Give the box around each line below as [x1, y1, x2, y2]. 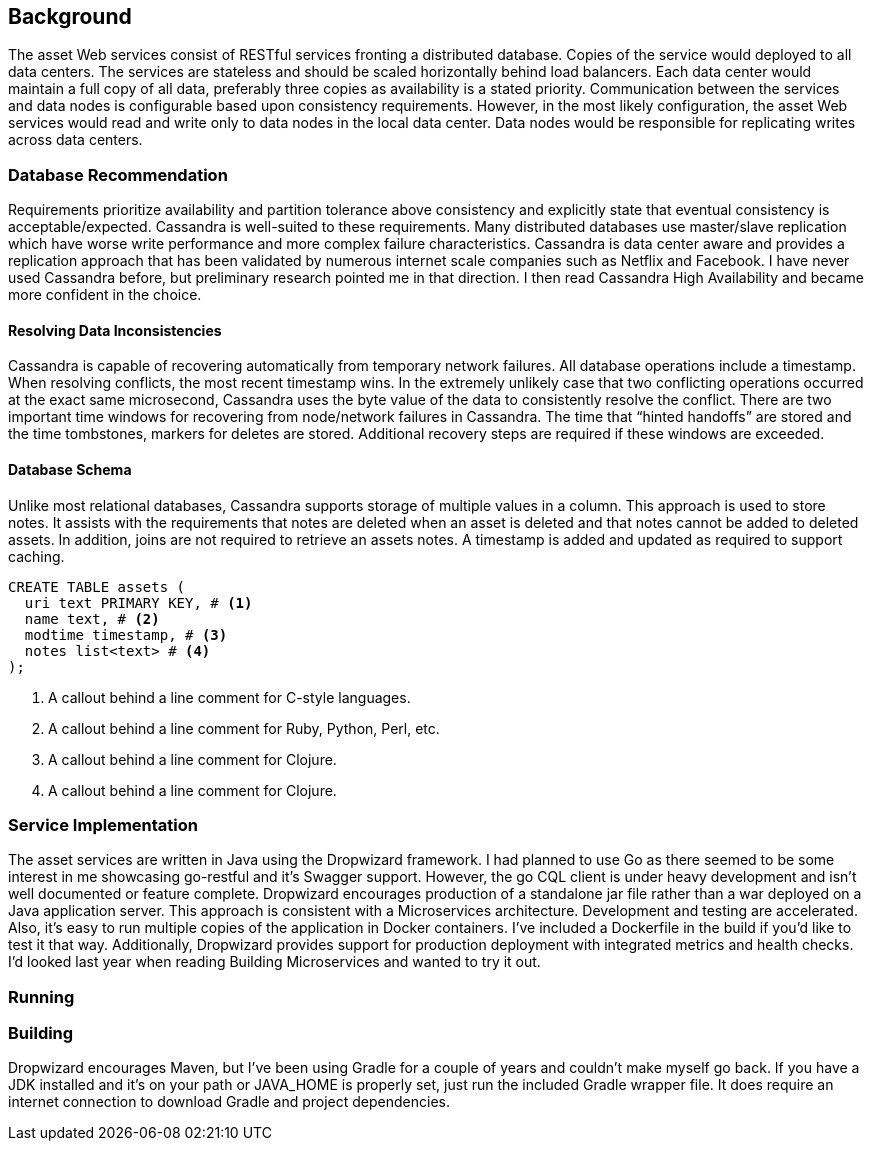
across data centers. [8, 131, 143, 149]
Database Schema [8, 461, 132, 478]
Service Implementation [8, 814, 198, 835]
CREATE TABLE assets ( [8, 578, 186, 595]
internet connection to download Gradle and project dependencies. [8, 1093, 450, 1111]
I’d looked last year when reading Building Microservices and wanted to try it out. [8, 953, 541, 971]
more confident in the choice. [8, 286, 202, 304]
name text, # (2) [24, 610, 160, 627]
